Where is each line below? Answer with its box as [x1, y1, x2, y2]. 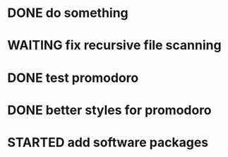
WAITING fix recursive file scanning [7, 37, 222, 54]
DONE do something [7, 5, 128, 21]
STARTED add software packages [7, 134, 209, 150]
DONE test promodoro [7, 69, 139, 86]
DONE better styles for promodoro [7, 102, 212, 118]
